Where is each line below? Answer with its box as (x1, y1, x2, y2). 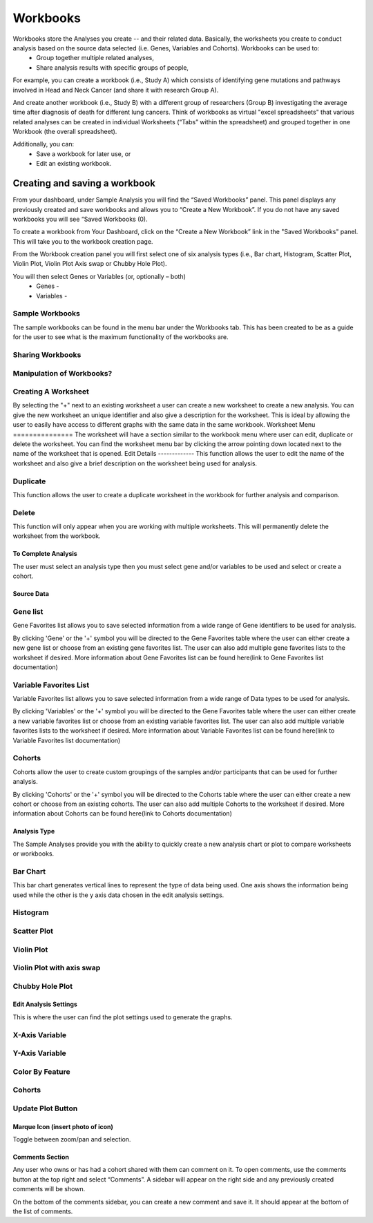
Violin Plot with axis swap (12, 963, 101, 973)
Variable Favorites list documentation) (12, 736, 121, 744)
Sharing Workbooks (12, 349, 82, 359)
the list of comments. (12, 1207, 73, 1215)
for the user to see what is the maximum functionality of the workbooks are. (12, 333, 229, 341)
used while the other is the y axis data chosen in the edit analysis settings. (12, 891, 224, 899)
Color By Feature (12, 1067, 70, 1077)
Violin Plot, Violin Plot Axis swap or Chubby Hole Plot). (12, 260, 167, 268)
